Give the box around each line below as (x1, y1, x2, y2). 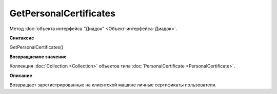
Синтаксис (9, 35, 34, 41)
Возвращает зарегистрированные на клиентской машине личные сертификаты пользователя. (9, 82, 216, 88)
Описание (9, 72, 33, 79)
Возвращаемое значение (9, 54, 67, 60)
